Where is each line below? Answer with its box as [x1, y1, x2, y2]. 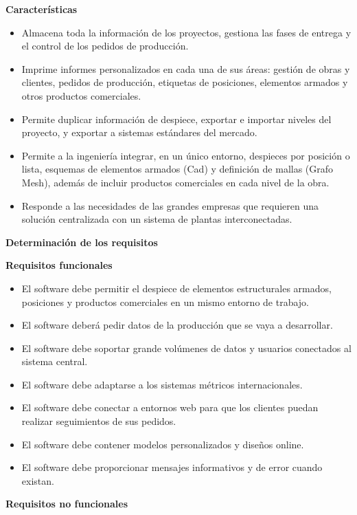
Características [5, 2, 78, 16]
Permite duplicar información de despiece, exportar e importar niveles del [21, 111, 332, 126]
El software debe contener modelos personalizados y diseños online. [21, 437, 304, 451]
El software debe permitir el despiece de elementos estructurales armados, [21, 281, 332, 295]
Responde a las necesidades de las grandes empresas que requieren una [21, 198, 319, 212]
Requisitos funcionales [5, 258, 113, 272]
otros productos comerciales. [21, 88, 141, 102]
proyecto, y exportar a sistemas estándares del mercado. [21, 125, 257, 140]
